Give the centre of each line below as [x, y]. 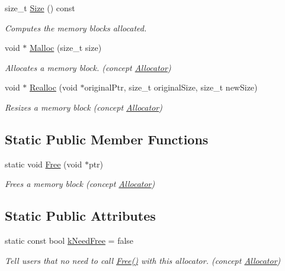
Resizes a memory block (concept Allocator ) [84, 107]
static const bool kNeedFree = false [69, 241]
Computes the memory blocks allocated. [76, 28]
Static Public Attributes [80, 216]
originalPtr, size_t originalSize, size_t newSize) [171, 87]
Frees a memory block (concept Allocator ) [80, 184]
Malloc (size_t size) [66, 48]
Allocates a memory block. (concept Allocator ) [88, 67]
